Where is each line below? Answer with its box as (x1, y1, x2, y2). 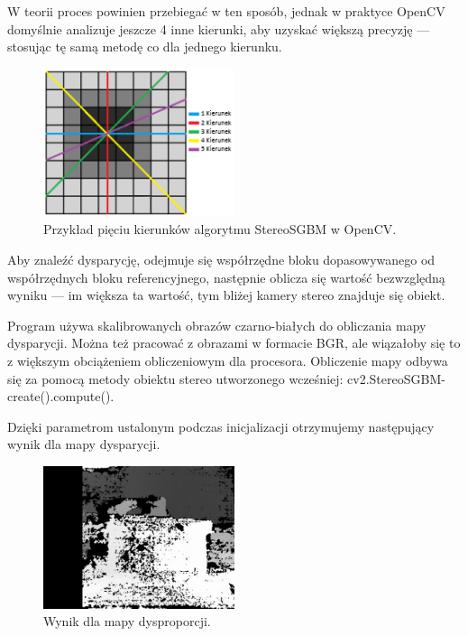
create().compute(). (7, 387, 115, 406)
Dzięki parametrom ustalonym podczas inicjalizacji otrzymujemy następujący (7, 416, 435, 435)
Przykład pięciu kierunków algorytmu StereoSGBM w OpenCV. (43, 220, 397, 238)
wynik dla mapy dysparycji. (7, 435, 161, 454)
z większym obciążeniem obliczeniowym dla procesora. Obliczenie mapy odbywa (7, 351, 448, 369)
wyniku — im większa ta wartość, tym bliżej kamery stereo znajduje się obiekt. (7, 285, 445, 304)
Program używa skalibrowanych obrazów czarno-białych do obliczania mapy (7, 315, 427, 334)
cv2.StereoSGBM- (347, 369, 445, 388)
